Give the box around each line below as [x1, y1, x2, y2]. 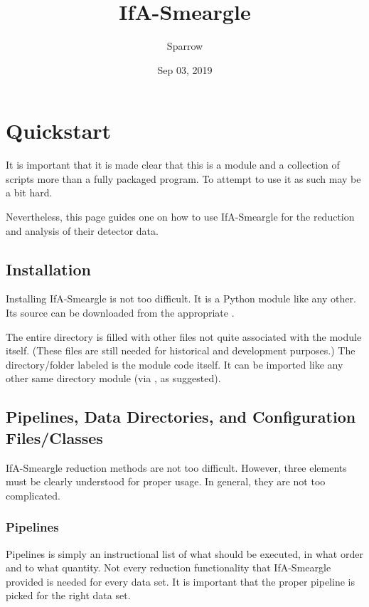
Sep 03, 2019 [157, 62, 213, 77]
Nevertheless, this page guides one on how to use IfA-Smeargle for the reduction [6, 209, 355, 224]
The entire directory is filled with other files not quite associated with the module [6, 329, 362, 344]
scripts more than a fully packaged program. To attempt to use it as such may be [6, 171, 361, 186]
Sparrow [166, 38, 203, 53]
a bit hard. [6, 185, 53, 200]
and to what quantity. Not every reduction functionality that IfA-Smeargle [6, 560, 331, 575]
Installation [6, 258, 91, 280]
